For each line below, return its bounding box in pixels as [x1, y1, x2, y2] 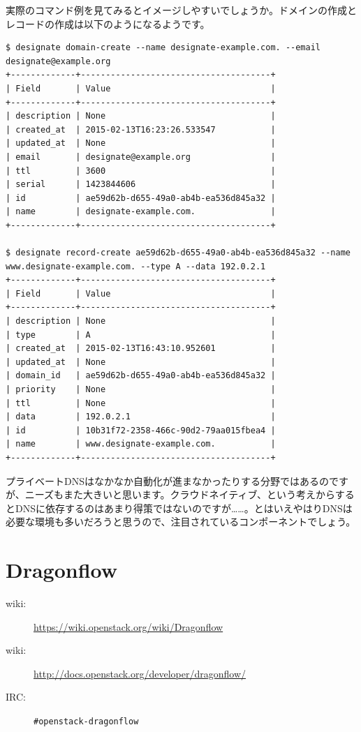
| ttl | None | [6, 398, 276, 408]
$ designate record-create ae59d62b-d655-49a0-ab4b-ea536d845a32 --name [6, 248, 351, 258]
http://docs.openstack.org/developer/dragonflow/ [34, 666, 246, 680]
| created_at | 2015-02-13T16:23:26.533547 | [6, 124, 276, 135]
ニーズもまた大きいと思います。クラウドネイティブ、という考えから [24, 487, 335, 502]
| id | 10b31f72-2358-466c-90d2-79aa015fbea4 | [6, 425, 276, 435]
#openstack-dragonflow [34, 717, 139, 727]
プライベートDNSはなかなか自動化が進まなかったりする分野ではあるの [6, 473, 329, 488]
